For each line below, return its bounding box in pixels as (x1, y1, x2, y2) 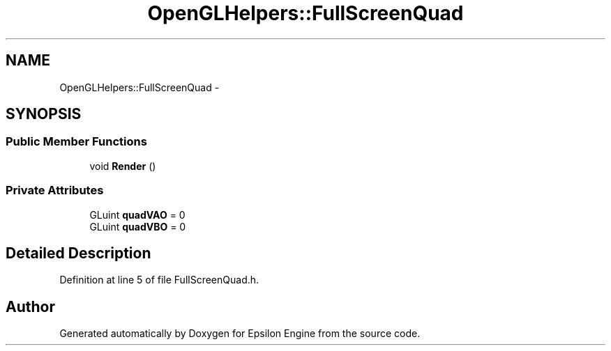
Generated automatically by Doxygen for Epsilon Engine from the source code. (59, 327, 421, 340)
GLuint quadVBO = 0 (89, 220, 186, 233)
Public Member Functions (6, 134, 147, 149)
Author (6, 297, 55, 315)
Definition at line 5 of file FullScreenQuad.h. (59, 274, 259, 286)
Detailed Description (6, 244, 151, 262)
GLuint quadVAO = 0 (89, 208, 186, 221)
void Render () (89, 159, 156, 172)
